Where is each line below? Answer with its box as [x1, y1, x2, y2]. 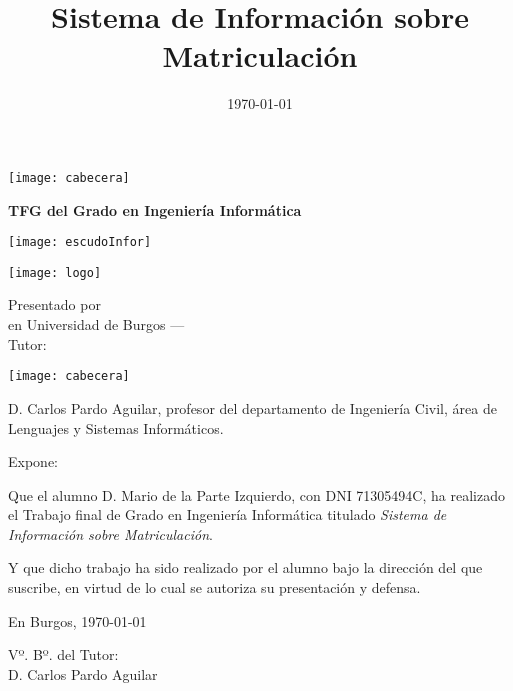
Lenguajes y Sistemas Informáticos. [8, 417, 224, 438]
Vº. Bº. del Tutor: [8, 644, 119, 665]
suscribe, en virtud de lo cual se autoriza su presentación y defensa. [8, 577, 421, 598]
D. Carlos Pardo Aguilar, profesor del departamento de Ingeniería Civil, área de [8, 397, 497, 418]
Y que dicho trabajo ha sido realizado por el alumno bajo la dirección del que [8, 557, 483, 578]
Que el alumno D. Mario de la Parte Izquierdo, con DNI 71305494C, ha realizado [8, 484, 505, 505]
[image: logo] [8, 265, 102, 280]
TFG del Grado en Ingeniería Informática [8, 199, 302, 220]
